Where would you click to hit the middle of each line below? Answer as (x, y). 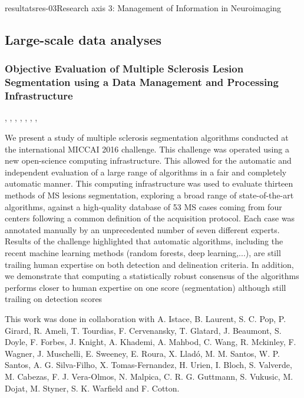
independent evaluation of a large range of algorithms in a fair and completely (146, 172)
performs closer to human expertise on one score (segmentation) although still (146, 287)
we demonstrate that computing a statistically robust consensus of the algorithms (152, 276)
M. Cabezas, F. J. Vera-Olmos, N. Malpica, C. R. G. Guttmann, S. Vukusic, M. (149, 376)
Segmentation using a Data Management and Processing (142, 82)
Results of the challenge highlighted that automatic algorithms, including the (144, 241)
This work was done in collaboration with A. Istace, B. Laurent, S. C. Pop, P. (146, 318)
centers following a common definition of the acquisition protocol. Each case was (150, 218)
